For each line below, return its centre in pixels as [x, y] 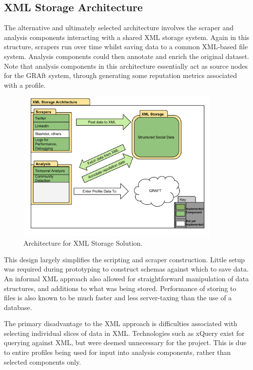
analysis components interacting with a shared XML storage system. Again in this [127, 37]
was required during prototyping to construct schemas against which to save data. [126, 269]
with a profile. [25, 85]
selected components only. [43, 361]
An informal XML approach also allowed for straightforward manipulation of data [126, 278]
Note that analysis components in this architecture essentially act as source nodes [126, 66]
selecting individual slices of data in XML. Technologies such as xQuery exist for [124, 333]
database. [18, 307]
